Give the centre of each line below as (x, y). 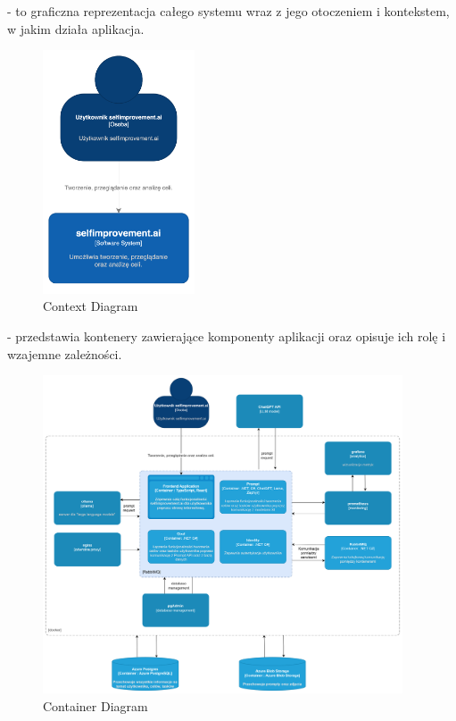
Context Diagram (91, 306)
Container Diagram (95, 705)
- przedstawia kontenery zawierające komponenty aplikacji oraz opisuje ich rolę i (227, 336)
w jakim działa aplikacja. (76, 28)
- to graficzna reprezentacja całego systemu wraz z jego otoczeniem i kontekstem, (228, 11)
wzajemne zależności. (65, 353)
